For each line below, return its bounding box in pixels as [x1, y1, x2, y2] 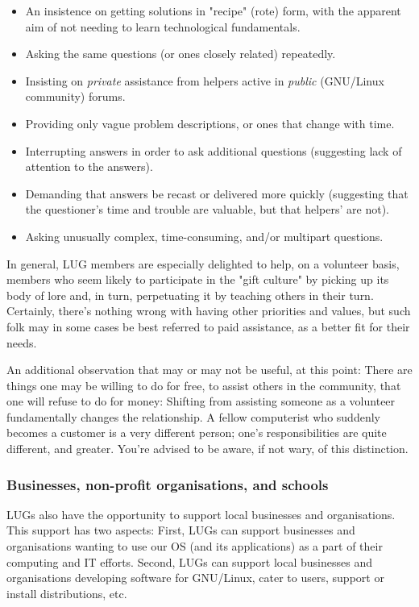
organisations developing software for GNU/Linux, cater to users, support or [6, 569, 384, 586]
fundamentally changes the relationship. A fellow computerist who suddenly [6, 408, 380, 425]
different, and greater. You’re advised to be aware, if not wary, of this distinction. [6, 440, 409, 457]
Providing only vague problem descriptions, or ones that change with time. [25, 114, 395, 131]
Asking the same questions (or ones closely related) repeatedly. [25, 45, 336, 62]
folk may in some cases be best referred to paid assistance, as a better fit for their [6, 318, 410, 335]
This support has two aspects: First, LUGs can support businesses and [6, 522, 355, 538]
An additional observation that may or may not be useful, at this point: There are [6, 361, 413, 378]
